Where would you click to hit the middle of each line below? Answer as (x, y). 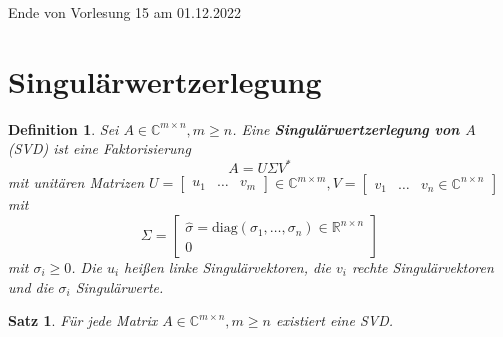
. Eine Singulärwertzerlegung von (346, 128)
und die (31, 286)
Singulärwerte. (119, 286)
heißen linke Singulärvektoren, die (227, 267)
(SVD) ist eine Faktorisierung (99, 148)
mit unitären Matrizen (76, 182)
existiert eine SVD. (334, 320)
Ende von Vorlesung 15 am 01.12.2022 (124, 12)
